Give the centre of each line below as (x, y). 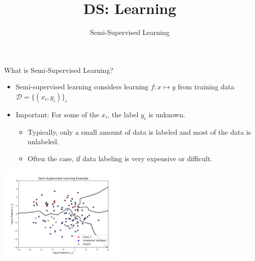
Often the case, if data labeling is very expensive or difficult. (120, 158)
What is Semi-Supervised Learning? (59, 70)
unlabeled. (43, 141)
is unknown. (167, 114)
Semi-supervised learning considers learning (82, 87)
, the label (123, 114)
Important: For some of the (57, 114)
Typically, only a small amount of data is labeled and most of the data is (139, 131)
